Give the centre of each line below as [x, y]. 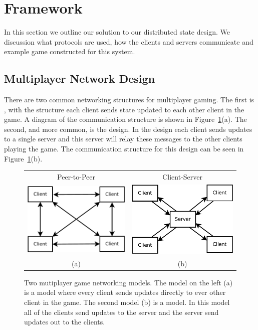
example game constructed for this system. [70, 51]
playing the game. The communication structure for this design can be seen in [124, 149]
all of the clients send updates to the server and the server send [121, 312]
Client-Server [182, 177]
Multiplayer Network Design [80, 78]
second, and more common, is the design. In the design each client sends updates [128, 129]
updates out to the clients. [65, 322]
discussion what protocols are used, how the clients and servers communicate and [129, 41]
